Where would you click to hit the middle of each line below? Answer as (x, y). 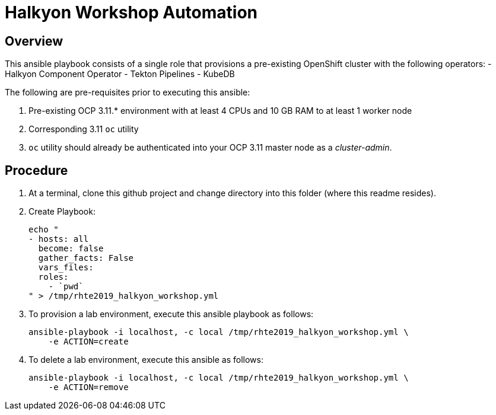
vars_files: (66, 268)
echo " (44, 230)
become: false (71, 249)
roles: (53, 277)
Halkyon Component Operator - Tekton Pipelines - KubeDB (120, 74)
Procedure (36, 170)
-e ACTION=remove (88, 387)
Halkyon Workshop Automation (131, 12)
